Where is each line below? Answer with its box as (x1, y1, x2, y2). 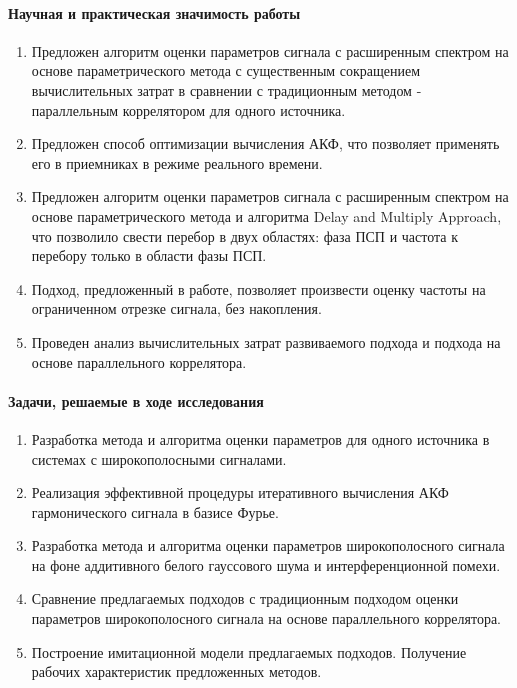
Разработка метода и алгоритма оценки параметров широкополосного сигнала (31, 535, 505, 556)
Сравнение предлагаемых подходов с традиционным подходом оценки (31, 588, 459, 609)
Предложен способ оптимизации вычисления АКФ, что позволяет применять (31, 133, 500, 154)
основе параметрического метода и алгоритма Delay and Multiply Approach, (31, 205, 502, 226)
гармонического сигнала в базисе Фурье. (31, 501, 279, 522)
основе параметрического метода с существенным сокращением (31, 60, 421, 81)
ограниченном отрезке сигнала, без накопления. (31, 298, 322, 319)
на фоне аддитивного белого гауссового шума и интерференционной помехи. (31, 554, 501, 575)
